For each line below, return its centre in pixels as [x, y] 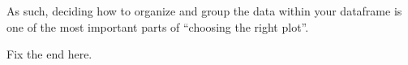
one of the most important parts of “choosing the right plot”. [158, 26]
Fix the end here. [49, 54]
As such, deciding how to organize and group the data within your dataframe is [204, 11]
